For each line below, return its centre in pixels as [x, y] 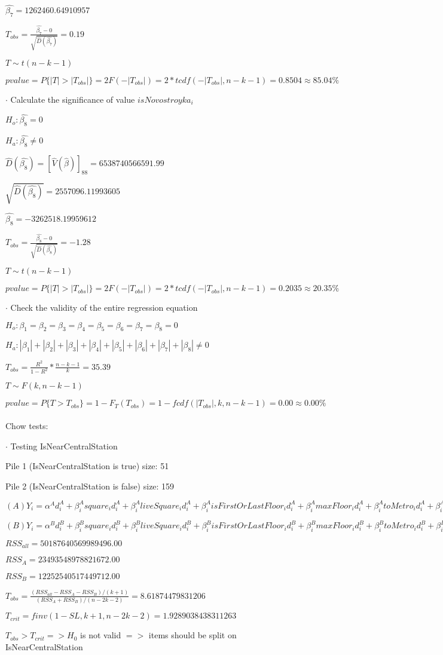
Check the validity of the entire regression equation [104, 307]
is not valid [101, 635]
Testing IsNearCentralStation [64, 446]
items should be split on [193, 635]
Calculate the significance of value [73, 99]
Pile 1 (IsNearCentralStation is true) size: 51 [87, 466]
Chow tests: [27, 426]
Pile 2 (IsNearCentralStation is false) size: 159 [90, 486]
